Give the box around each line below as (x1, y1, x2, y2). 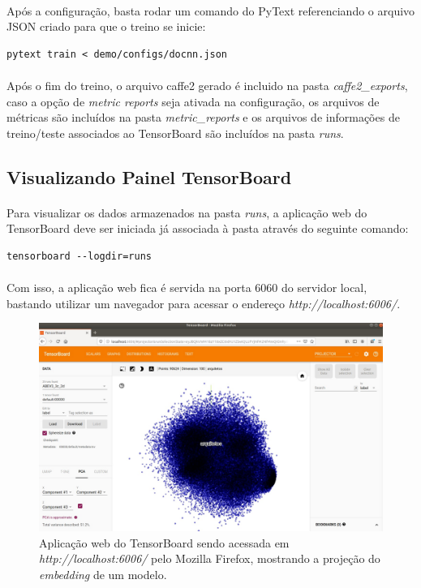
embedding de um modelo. (39, 565, 167, 582)
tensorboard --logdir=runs (6, 250, 152, 262)
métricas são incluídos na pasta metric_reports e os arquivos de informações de (6, 109, 400, 126)
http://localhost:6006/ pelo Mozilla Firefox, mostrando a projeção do (39, 550, 380, 567)
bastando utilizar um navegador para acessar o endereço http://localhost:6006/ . (6, 294, 401, 311)
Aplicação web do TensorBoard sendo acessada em (39, 534, 290, 551)
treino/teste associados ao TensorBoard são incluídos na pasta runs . (6, 124, 344, 141)
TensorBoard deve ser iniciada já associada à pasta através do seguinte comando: (6, 220, 409, 237)
